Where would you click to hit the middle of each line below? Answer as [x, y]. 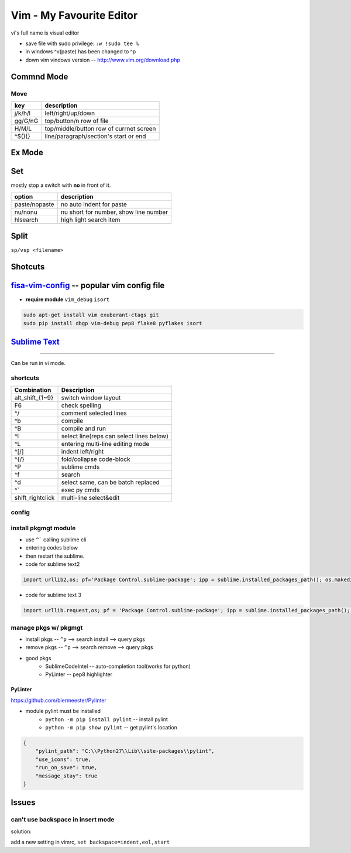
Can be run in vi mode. [38, 363]
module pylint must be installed [63, 711]
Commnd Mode [39, 76]
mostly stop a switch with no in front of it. [61, 185]
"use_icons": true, [63, 759]
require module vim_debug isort [67, 299]
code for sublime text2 [53, 564]
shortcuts [25, 378]
